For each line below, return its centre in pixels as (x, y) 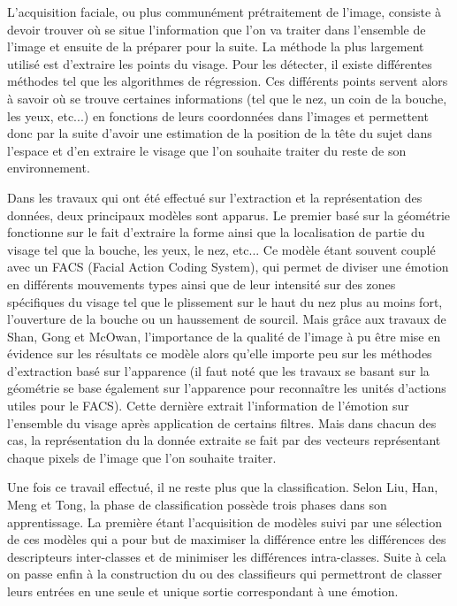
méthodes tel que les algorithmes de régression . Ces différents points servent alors (228, 81)
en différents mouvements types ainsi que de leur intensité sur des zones (202, 284)
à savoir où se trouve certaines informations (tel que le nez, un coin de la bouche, (227, 98)
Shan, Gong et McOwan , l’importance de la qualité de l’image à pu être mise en (224, 336)
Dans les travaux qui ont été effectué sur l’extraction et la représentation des (215, 197)
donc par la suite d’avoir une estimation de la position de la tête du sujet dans (220, 133)
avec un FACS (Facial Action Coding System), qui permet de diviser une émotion (228, 267)
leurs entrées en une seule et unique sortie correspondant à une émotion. (203, 591)
